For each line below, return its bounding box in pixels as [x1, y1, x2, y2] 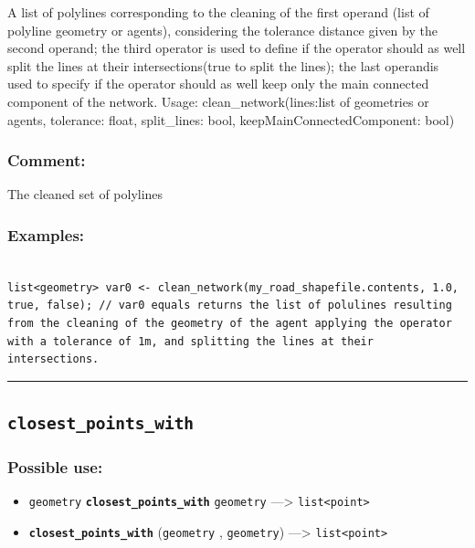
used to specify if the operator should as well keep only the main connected [7, 74, 429, 93]
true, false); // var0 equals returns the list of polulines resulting [7, 299, 452, 312]
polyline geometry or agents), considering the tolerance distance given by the [7, 20, 438, 39]
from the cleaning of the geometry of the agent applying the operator [7, 316, 452, 330]
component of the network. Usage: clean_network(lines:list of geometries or [7, 91, 429, 111]
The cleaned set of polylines [7, 184, 164, 204]
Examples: [7, 223, 85, 246]
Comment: [7, 149, 86, 172]
